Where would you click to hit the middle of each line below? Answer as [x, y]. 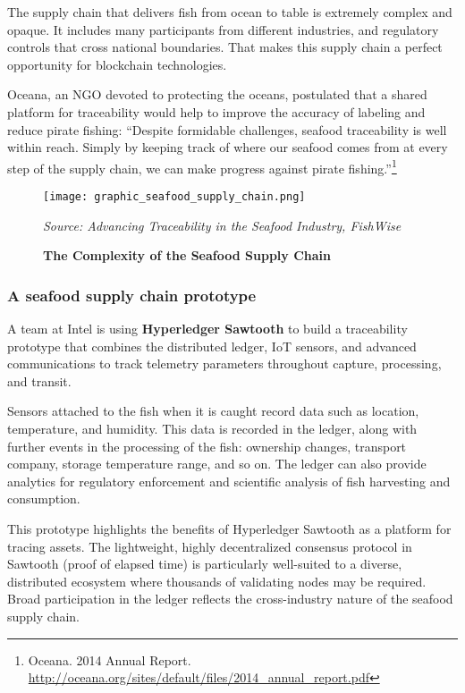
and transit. [39, 380]
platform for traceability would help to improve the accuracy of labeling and [216, 111]
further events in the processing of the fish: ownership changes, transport [207, 446]
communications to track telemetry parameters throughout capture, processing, [224, 363]
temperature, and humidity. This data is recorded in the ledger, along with [212, 429]
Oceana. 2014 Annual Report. [110, 659]
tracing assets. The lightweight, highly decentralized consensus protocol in [210, 546]
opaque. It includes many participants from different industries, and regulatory [223, 29]
